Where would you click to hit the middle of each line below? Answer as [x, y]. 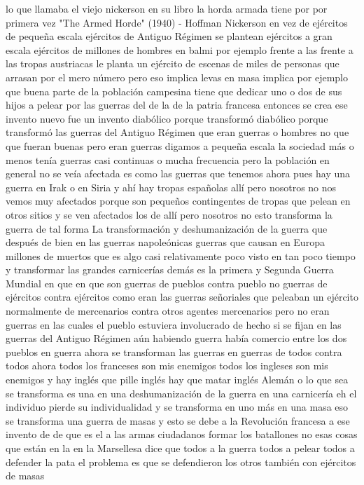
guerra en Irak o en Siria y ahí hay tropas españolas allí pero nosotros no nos [171, 187]
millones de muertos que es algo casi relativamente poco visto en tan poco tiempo [181, 255]
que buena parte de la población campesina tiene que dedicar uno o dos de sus [174, 91]
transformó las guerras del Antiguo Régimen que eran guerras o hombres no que [177, 132]
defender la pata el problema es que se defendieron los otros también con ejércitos [181, 462]
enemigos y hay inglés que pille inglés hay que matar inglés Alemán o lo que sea [177, 380]
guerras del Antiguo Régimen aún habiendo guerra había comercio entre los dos [176, 338]
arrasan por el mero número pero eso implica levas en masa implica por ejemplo [177, 77]
